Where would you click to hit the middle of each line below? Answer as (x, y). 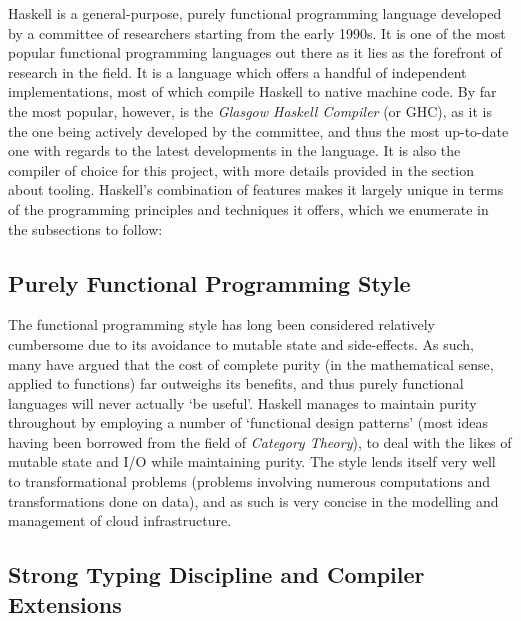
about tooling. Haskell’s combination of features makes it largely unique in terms (256, 189)
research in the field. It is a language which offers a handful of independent (237, 71)
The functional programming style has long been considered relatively (222, 324)
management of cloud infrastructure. (120, 520)
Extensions (65, 603)
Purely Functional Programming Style (209, 282)
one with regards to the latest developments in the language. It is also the (234, 150)
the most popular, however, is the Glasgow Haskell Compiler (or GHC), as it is (250, 110)
